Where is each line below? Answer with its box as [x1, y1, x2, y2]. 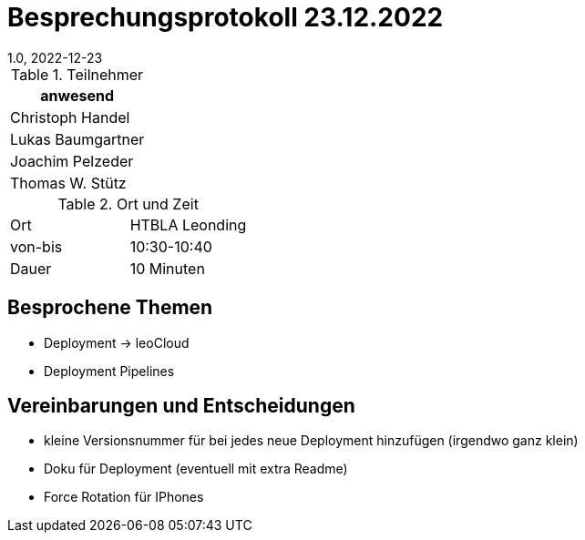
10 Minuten [129, 259, 205, 278]
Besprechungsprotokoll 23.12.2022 [7, 2, 444, 33]
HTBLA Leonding [129, 215, 247, 234]
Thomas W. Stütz [10, 173, 127, 192]
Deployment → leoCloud [44, 334, 190, 351]
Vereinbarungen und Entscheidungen [7, 394, 355, 418]
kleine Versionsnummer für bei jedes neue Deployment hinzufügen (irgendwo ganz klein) [44, 433, 579, 449]
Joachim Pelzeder [10, 151, 134, 170]
